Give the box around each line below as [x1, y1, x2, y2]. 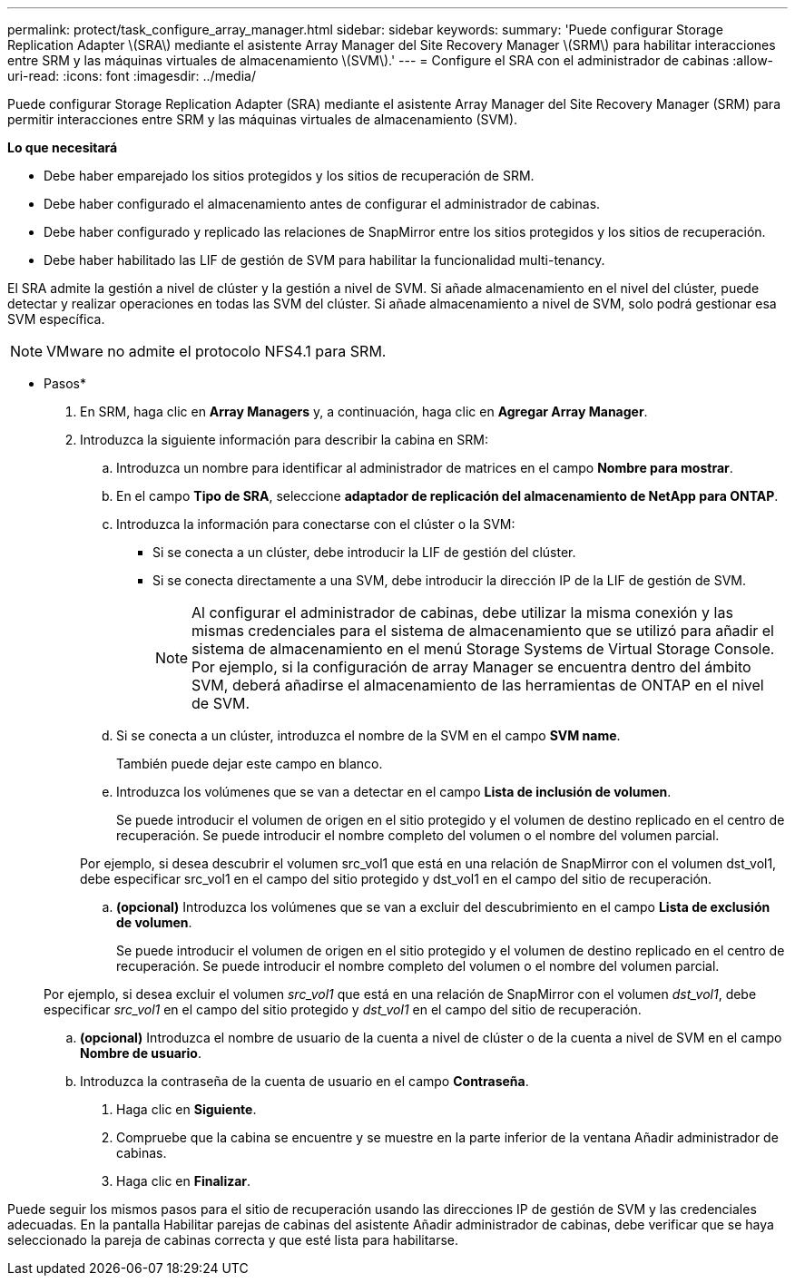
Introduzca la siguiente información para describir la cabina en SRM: [80, 432, 488, 447]
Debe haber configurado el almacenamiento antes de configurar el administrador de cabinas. [44, 196, 601, 211]
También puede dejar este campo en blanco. [116, 756, 383, 771]
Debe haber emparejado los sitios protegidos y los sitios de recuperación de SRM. [44, 168, 535, 183]
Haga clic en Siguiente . [116, 1102, 257, 1117]
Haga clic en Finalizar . [116, 1173, 251, 1189]
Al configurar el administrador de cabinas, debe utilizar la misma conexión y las [191, 603, 733, 622]
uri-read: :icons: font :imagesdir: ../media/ [7, 68, 256, 83]
